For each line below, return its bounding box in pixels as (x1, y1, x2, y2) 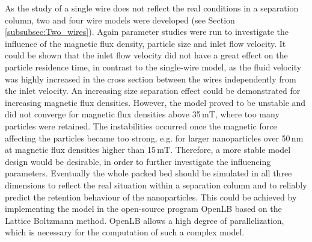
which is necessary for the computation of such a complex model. (5, 226, 245, 238)
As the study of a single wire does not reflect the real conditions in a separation (5, 2, 299, 14)
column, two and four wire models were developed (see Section (5, 13, 235, 26)
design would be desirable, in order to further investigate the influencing (5, 155, 271, 167)
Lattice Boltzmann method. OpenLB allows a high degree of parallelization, (5, 214, 284, 226)
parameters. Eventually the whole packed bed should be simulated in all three (5, 167, 292, 179)
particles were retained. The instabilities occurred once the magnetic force (5, 119, 277, 132)
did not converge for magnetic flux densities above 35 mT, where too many (5, 108, 280, 120)
